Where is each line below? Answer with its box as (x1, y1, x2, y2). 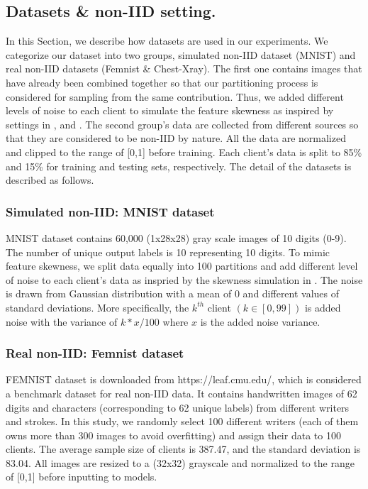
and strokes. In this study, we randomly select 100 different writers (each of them (6, 414, 359, 429)
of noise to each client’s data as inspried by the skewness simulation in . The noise (6, 272, 363, 287)
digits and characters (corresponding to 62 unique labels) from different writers (6, 400, 350, 414)
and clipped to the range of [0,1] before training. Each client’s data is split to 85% (6, 144, 362, 159)
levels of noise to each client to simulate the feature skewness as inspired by (6, 103, 334, 118)
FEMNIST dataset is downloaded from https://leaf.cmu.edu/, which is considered (6, 372, 362, 387)
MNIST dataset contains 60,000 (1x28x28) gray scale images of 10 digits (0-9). (6, 230, 347, 245)
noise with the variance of (6, 314, 118, 329)
